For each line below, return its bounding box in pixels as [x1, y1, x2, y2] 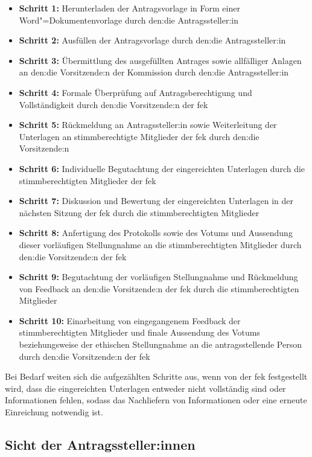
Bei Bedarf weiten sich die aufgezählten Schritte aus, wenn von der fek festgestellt [5, 370, 308, 383]
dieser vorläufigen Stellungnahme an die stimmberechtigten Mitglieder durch [19, 238, 302, 251]
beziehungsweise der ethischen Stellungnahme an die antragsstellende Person [19, 338, 302, 351]
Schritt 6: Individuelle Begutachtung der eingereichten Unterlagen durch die [19, 162, 305, 174]
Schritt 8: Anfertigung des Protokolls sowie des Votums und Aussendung [19, 226, 293, 239]
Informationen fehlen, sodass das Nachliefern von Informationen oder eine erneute [5, 394, 307, 406]
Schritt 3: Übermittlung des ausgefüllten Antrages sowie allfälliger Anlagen [19, 54, 302, 66]
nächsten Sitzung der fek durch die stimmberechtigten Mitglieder [19, 206, 259, 219]
